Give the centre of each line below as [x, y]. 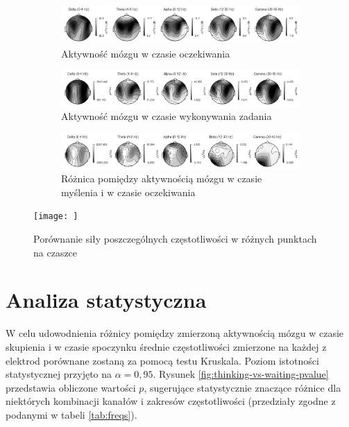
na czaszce [56, 252]
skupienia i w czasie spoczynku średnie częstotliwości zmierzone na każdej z [166, 346]
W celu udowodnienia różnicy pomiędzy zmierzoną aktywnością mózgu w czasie [175, 333]
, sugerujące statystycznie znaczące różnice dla [242, 387]
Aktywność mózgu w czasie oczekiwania [146, 53]
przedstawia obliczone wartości [71, 387]
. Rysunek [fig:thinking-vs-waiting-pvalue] [241, 374]
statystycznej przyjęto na [59, 374]
